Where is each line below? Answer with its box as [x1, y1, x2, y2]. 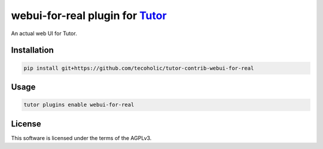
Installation [11, 45, 54, 55]
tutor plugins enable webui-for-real [23, 101, 135, 108]
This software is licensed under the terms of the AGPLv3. [11, 134, 152, 141]
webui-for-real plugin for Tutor [11, 9, 167, 22]
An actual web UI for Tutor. [11, 30, 77, 37]
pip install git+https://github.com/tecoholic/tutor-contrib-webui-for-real [23, 64, 254, 72]
